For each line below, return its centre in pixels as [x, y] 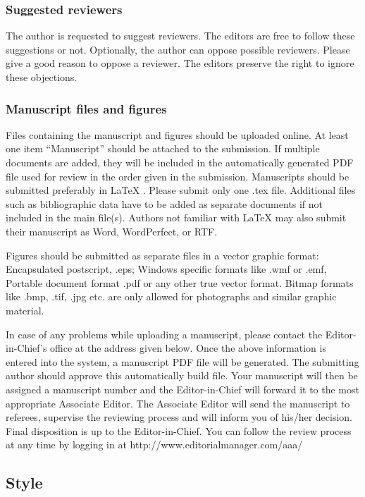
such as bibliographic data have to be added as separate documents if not [165, 203]
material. [25, 310]
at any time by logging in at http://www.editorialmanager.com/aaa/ [154, 444]
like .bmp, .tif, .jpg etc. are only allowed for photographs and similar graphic [171, 296]
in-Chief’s [26, 348]
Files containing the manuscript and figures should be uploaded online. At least [177, 134]
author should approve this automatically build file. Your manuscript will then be [182, 375]
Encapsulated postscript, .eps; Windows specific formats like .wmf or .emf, [166, 269]
